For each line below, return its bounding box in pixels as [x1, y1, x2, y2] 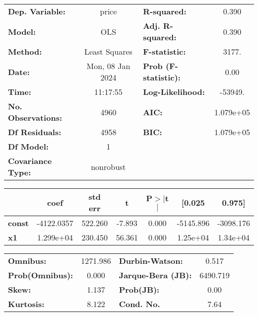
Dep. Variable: [8, 5, 65, 17]
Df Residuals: [8, 126, 62, 138]
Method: [8, 46, 42, 57]
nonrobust [91, 160, 126, 172]
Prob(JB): [119, 284, 160, 295]
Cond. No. [119, 298, 160, 310]
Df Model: [8, 141, 49, 152]
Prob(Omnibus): [8, 269, 73, 281]
